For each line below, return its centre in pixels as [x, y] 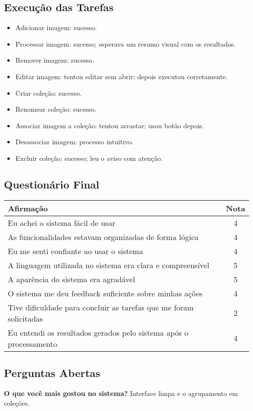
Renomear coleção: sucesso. [56, 109]
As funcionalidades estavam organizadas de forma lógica [103, 237]
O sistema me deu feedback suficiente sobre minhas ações [105, 293]
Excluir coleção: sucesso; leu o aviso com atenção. [89, 158]
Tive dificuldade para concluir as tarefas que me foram [101, 307]
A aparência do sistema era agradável [72, 279]
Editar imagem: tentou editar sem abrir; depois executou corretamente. [121, 76]
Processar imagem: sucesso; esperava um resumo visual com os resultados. [126, 43]
